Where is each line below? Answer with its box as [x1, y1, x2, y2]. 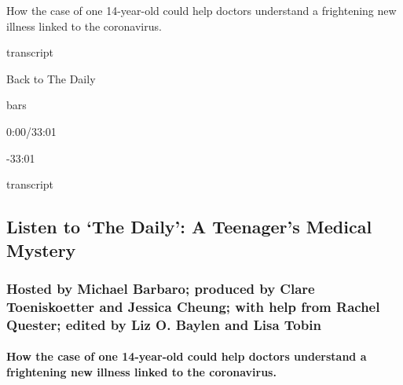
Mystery [6, 237, 76, 262]
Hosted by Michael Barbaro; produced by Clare [6, 278, 315, 298]
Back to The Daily [6, 70, 96, 86]
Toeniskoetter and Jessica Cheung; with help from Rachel [6, 296, 380, 316]
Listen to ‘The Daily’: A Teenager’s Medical [6, 214, 372, 239]
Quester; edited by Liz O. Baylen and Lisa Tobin [6, 314, 321, 334]
